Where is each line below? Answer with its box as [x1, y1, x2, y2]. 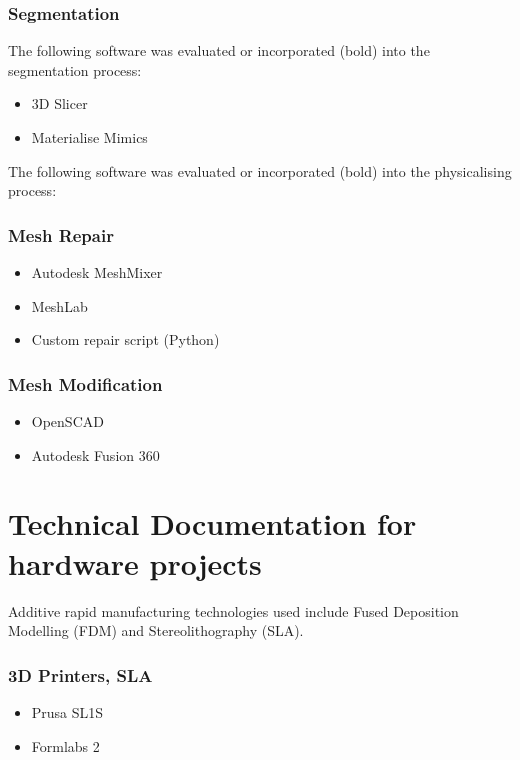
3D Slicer [31, 93, 88, 114]
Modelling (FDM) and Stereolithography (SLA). [8, 620, 304, 641]
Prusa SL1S [31, 701, 104, 722]
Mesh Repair [8, 222, 114, 247]
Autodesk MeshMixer [31, 262, 163, 282]
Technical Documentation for [8, 503, 417, 544]
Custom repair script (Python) [31, 329, 220, 350]
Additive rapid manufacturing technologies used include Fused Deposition [8, 600, 459, 621]
